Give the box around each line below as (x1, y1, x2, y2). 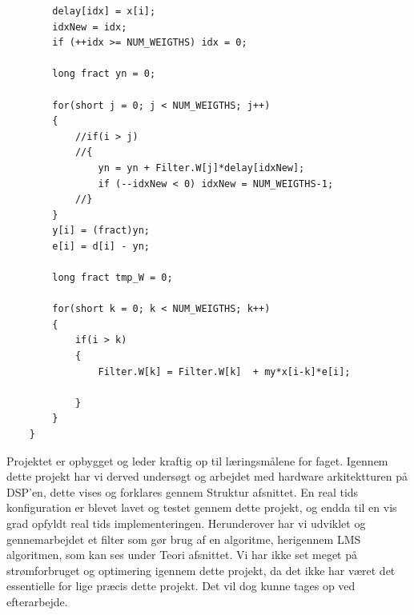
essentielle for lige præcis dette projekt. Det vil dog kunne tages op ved (6, 577, 356, 594)
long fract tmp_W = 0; (52, 272, 173, 284)
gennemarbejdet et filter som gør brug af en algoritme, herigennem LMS (6, 530, 361, 547)
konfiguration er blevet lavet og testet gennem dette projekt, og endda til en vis (6, 499, 397, 516)
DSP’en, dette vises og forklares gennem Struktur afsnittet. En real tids (6, 483, 359, 500)
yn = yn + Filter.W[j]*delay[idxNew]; (98, 162, 305, 174)
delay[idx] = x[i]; (52, 6, 156, 17)
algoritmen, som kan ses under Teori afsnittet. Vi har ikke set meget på (6, 546, 358, 563)
